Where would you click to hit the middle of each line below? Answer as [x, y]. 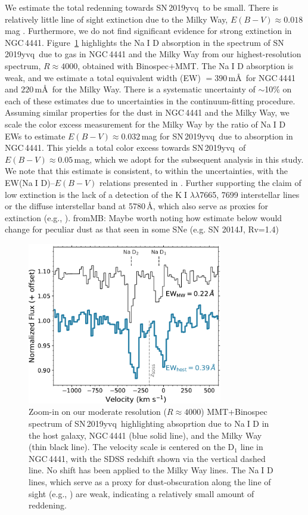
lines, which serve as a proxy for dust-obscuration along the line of [150, 482]
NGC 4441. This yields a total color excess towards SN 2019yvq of [125, 148]
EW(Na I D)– [30, 182]
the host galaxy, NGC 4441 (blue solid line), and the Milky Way [145, 435]
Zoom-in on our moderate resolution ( [98, 412]
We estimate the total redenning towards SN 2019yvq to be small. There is [141, 7]
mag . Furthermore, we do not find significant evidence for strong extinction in [148, 31]
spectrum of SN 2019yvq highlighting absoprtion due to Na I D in [149, 424]
